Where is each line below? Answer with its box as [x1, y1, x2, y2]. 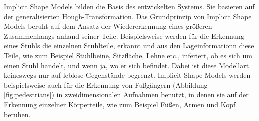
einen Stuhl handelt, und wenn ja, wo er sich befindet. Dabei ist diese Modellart [4, 60, 249, 70]
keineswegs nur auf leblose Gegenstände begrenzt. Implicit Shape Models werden [4, 70, 251, 80]
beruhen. [4, 109, 31, 119]
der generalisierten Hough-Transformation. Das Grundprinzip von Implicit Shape [4, 11, 252, 21]
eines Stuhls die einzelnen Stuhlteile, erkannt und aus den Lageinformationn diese [4, 40, 254, 51]
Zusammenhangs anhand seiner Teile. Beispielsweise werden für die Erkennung [4, 30, 244, 41]
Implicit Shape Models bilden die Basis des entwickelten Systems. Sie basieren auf [4, 1, 255, 11]
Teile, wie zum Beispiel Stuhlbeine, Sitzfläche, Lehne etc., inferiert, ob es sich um [4, 50, 252, 60]
